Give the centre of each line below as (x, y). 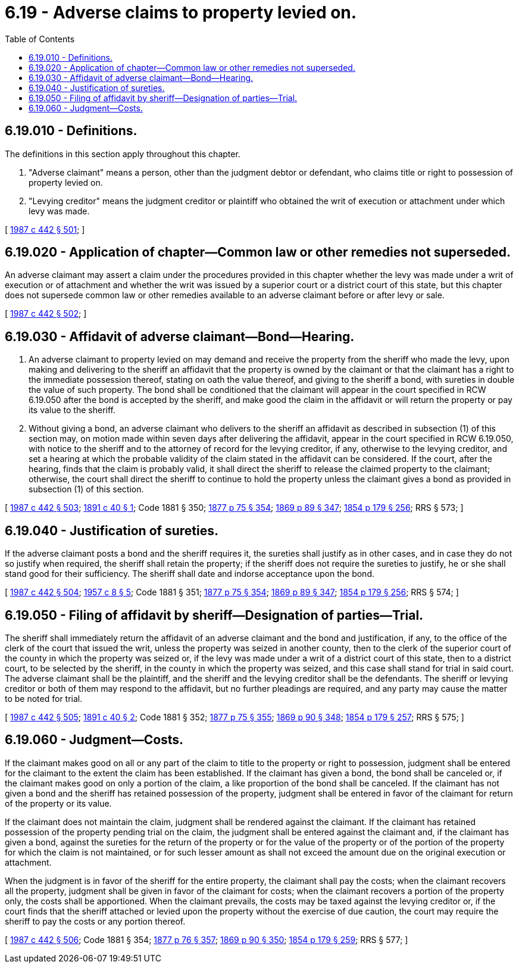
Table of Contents (40, 39)
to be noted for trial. (44, 698)
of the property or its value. (58, 803)
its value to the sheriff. (72, 410)
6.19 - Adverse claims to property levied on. (181, 13)
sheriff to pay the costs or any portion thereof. (95, 921)
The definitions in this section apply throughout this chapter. (123, 154)
